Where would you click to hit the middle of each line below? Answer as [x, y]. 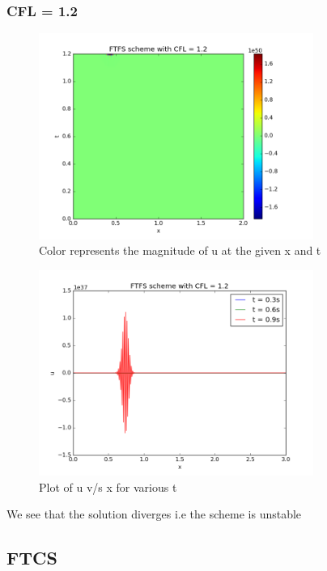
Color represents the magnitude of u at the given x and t [180, 250]
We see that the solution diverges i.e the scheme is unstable [154, 514]
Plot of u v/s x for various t [108, 486]
